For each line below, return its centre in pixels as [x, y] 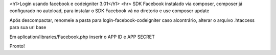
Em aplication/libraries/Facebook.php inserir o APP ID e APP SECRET [82, 37]
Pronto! [17, 46]
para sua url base [28, 28]
